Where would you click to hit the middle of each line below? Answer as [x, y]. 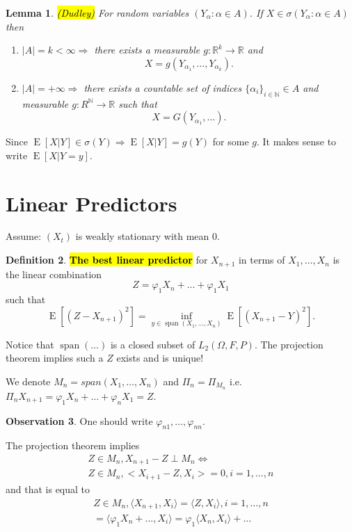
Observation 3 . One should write [79, 420]
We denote [28, 381]
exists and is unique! [160, 358]
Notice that [30, 344]
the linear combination [54, 274]
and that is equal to [48, 489]
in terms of [262, 260]
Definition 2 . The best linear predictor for [107, 260]
